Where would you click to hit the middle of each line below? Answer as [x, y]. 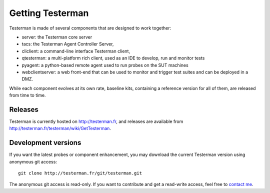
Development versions [45, 143]
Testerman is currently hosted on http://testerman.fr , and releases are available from [96, 121]
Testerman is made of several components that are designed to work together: [90, 28]
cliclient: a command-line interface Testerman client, [76, 51]
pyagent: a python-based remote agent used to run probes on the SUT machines [105, 65]
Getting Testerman [49, 13]
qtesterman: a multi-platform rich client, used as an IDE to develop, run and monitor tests [113, 58]
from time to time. [27, 95]
